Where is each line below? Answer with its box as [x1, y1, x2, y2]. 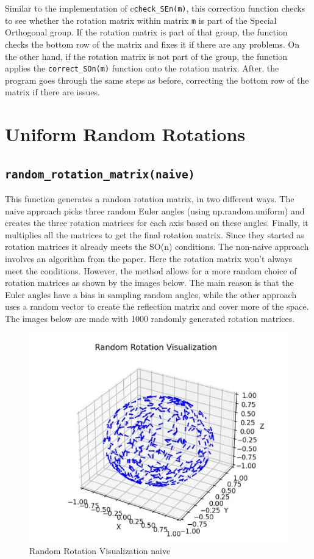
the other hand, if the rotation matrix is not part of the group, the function [5, 49, 288, 62]
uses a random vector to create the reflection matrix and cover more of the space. [5, 300, 309, 313]
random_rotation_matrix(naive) [5, 167, 195, 181]
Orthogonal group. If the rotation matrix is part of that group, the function [5, 26, 288, 38]
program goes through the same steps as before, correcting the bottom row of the [5, 73, 309, 86]
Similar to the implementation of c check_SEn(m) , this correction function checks [5, 2, 305, 14]
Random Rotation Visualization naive [29, 544, 171, 557]
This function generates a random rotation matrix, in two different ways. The [5, 192, 294, 205]
